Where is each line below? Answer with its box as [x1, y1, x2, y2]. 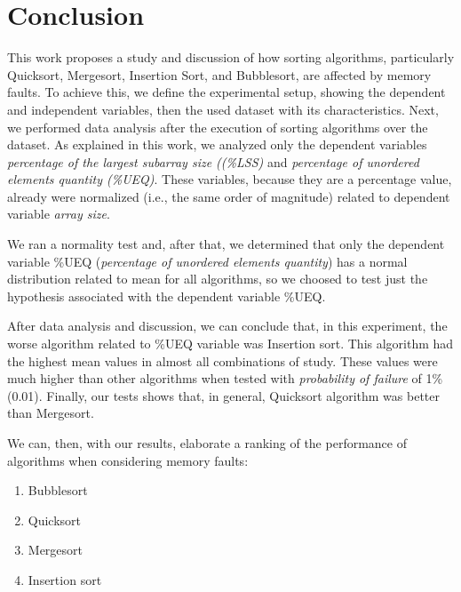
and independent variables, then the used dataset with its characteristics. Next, [7, 100, 439, 118]
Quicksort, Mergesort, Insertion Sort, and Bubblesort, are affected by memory [7, 65, 432, 84]
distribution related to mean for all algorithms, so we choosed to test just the [7, 269, 428, 288]
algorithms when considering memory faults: [7, 451, 249, 469]
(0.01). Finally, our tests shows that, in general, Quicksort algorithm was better [7, 386, 440, 404]
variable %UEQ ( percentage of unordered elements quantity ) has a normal [7, 252, 408, 270]
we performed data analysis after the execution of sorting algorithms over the [7, 117, 428, 136]
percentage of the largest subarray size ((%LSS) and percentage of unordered [7, 152, 419, 171]
